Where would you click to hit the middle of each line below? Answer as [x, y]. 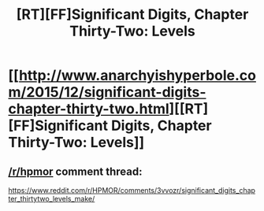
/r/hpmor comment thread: [75, 171]
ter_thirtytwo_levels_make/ [52, 199]
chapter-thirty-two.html [89, 109]
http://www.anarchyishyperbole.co [137, 76]
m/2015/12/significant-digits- [107, 93]
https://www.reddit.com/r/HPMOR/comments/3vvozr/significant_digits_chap [132, 190]
